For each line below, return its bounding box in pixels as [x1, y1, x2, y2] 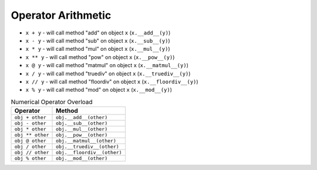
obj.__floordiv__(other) [56, 150, 123, 156]
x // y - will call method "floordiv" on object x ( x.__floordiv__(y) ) [25, 78, 199, 85]
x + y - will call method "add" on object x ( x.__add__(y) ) [25, 29, 171, 36]
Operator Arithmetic [11, 9, 112, 22]
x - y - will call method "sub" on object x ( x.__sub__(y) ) [25, 37, 170, 44]
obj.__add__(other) [56, 115, 108, 121]
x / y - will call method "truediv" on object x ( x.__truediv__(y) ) [25, 70, 191, 77]
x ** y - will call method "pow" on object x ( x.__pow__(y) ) [25, 53, 175, 61]
